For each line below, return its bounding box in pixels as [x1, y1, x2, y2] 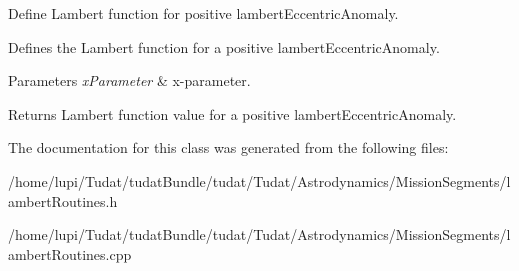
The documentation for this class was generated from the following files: [8, 137, 449, 158]
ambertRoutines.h [8, 190, 118, 211]
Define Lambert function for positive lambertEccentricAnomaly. [8, 3, 399, 23]
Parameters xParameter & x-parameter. [8, 70, 251, 91]
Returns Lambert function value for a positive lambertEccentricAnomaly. [8, 103, 457, 124]
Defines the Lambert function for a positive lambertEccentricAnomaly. [8, 36, 440, 57]
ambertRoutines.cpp [8, 243, 132, 264]
